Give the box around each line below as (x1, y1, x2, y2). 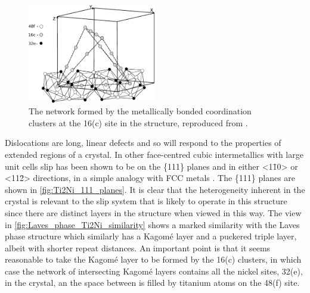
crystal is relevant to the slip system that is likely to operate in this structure (5, 195, 287, 207)
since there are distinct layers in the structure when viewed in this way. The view (5, 206, 302, 219)
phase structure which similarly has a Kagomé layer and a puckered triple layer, (5, 230, 297, 242)
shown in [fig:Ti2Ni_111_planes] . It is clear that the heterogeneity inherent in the (5, 183, 305, 195)
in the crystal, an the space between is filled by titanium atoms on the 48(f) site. (5, 276, 300, 289)
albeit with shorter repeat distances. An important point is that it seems (5, 241, 271, 254)
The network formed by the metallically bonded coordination (29, 105, 252, 117)
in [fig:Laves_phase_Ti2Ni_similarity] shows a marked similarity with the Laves (5, 218, 300, 230)
